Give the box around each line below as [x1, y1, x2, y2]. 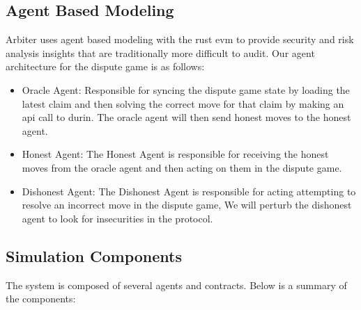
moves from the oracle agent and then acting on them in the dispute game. [22, 160, 342, 174]
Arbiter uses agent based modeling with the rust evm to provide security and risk [6, 32, 354, 47]
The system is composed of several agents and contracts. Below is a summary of [6, 277, 347, 292]
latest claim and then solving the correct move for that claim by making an [22, 96, 344, 111]
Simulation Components [6, 245, 183, 266]
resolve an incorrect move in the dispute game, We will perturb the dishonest [22, 197, 352, 212]
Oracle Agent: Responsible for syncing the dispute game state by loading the [22, 82, 350, 97]
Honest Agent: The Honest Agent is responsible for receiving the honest [22, 147, 329, 161]
